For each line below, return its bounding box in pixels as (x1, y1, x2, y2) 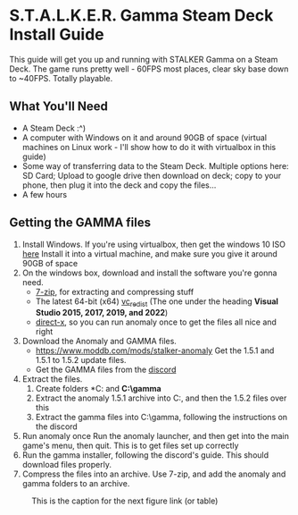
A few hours (21, 189, 68, 199)
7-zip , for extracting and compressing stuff (35, 286, 195, 297)
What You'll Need (9, 99, 109, 114)
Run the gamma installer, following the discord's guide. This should (21, 450, 269, 460)
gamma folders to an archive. (21, 478, 130, 489)
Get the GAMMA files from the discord (35, 364, 177, 376)
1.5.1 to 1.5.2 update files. (35, 355, 127, 366)
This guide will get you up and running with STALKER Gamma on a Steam (9, 54, 278, 64)
